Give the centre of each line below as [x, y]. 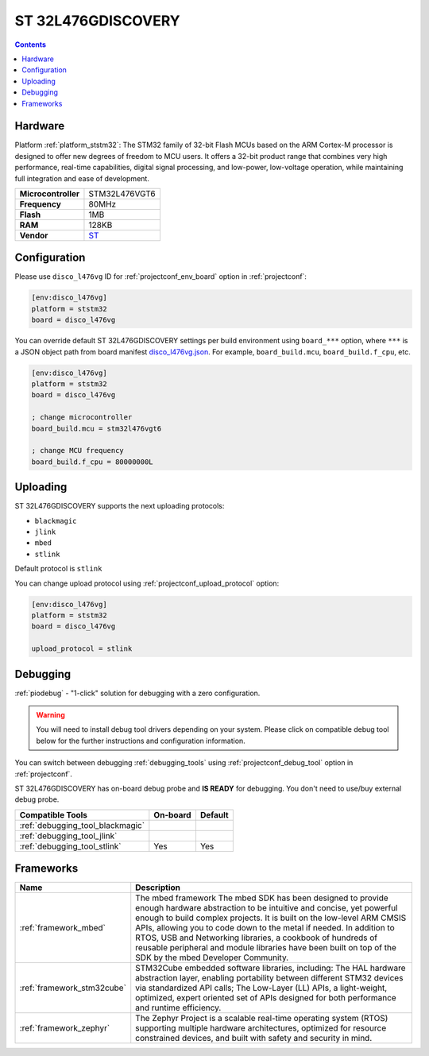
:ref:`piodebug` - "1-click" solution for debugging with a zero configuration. [137, 693]
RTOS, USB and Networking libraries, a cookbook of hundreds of [257, 938]
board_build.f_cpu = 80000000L [93, 462]
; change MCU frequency [78, 451]
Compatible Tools [53, 814]
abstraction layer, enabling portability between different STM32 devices [269, 978]
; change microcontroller [82, 418]
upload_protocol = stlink [82, 649]
